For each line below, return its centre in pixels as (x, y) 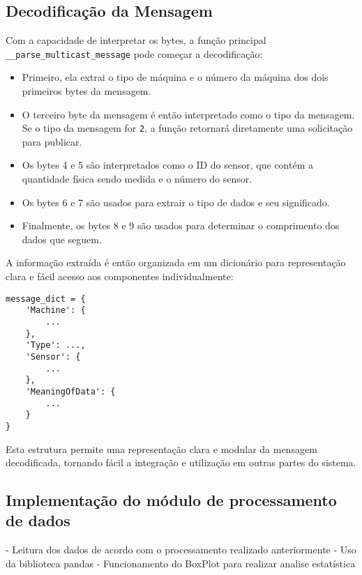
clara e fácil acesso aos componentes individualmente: (120, 276)
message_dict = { (46, 299)
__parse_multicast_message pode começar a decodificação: (134, 53)
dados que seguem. (62, 239)
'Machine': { (55, 310)
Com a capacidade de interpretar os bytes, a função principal (136, 40)
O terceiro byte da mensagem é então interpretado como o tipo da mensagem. (188, 114)
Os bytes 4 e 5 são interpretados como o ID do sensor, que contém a (167, 165)
